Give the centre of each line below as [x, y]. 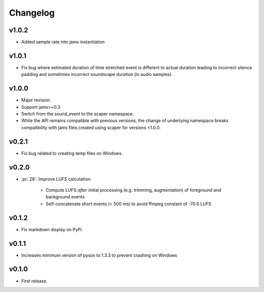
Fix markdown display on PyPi [52, 229]
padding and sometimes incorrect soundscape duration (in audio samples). [97, 74]
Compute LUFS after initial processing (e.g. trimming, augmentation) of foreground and [133, 190]
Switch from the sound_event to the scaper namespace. [77, 114]
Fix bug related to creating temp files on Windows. [72, 153]
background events [65, 197]
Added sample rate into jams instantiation [63, 42]
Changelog [32, 13]
